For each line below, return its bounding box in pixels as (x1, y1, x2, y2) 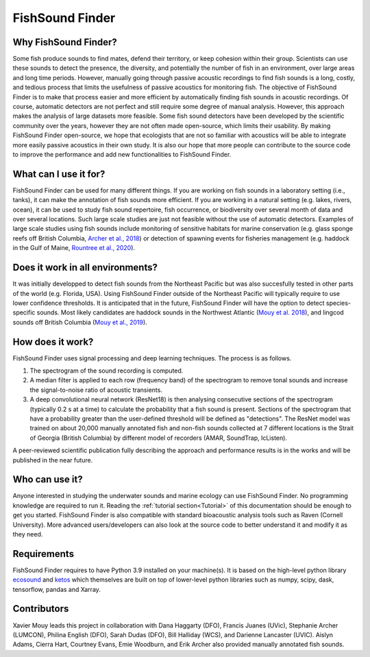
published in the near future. (12, 456, 93, 464)
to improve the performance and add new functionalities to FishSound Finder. (12, 150, 232, 158)
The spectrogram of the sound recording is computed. (29, 367, 184, 375)
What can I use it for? (12, 168, 106, 179)
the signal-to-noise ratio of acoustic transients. (29, 386, 162, 394)
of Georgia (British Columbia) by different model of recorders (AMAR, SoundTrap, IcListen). (29, 434, 288, 442)
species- (325, 299, 351, 307)
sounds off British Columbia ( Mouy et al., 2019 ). (12, 318, 147, 326)
